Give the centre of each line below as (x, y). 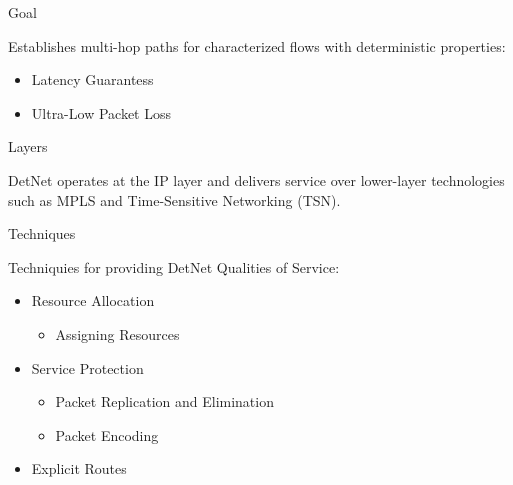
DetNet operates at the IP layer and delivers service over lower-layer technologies (256, 179)
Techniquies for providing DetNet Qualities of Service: (174, 266)
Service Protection (87, 367)
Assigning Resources (117, 333)
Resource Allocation (93, 300)
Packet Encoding (107, 434)
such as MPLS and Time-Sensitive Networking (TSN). (174, 199)
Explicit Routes (79, 468)
